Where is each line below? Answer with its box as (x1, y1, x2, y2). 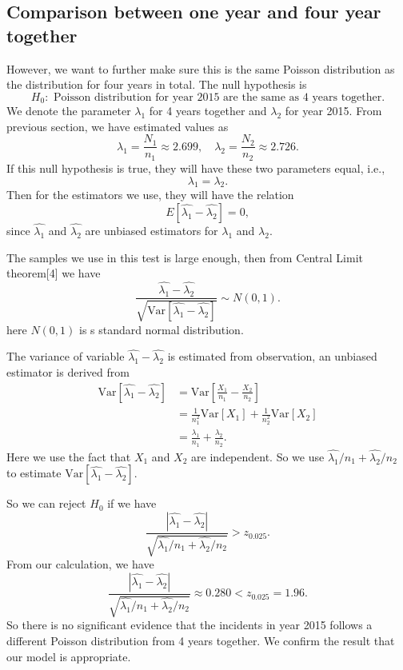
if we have (107, 495, 157, 512)
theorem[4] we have (6, 265, 101, 281)
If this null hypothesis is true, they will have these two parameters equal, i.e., (6, 159, 385, 176)
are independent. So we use (191, 448, 325, 465)
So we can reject (6, 495, 86, 512)
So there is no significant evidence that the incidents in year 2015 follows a (6, 616, 373, 633)
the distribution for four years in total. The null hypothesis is (6, 76, 307, 93)
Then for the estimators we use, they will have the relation (6, 186, 294, 203)
